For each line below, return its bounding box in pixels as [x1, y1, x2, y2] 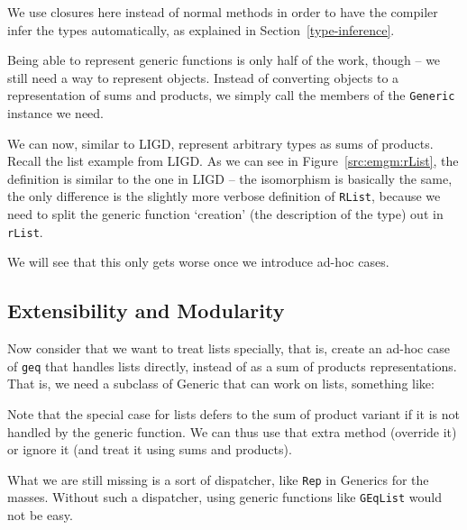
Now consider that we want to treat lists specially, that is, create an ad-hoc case [7, 339, 450, 358]
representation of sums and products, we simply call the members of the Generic [7, 86, 455, 105]
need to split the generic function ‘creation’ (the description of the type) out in [7, 205, 444, 224]
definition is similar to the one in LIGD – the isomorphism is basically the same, [7, 169, 453, 187]
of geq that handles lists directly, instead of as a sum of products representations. [7, 356, 457, 375]
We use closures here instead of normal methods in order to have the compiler [7, 3, 438, 21]
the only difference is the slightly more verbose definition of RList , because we [7, 187, 441, 206]
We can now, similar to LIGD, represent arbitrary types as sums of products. [7, 133, 434, 152]
